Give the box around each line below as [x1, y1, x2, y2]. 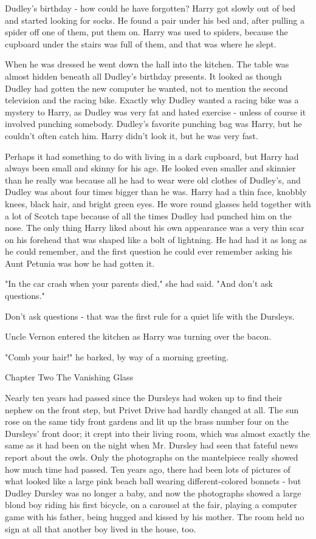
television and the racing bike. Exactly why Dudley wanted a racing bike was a [5, 94, 299, 106]
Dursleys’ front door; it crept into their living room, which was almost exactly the [5, 427, 310, 439]
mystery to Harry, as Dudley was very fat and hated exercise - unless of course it [5, 105, 306, 118]
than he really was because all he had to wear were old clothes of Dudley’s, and [5, 173, 301, 186]
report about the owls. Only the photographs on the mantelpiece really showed [5, 451, 298, 463]
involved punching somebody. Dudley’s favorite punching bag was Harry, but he [5, 117, 302, 130]
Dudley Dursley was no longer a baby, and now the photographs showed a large [5, 486, 301, 499]
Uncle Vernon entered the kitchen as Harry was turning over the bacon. [5, 330, 272, 343]
